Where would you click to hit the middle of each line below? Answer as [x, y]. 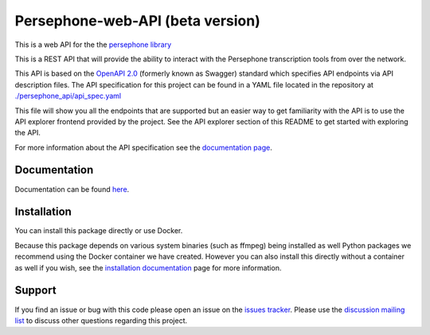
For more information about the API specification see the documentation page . [143, 147]
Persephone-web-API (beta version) [137, 21]
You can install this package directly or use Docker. [99, 231]
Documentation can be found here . [72, 189]
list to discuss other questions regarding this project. [101, 320]
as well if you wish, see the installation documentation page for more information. [148, 267]
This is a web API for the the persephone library [93, 45]
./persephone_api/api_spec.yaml [68, 96]
